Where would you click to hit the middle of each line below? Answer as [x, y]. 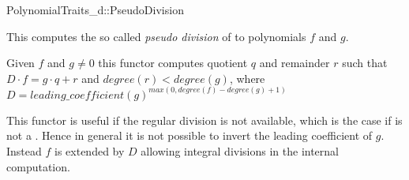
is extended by [90, 151]
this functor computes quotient [173, 63]
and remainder [295, 63]
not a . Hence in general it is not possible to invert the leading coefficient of [189, 135]
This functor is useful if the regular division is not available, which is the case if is [204, 120]
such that [365, 63]
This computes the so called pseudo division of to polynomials [156, 36]
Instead [24, 151]
